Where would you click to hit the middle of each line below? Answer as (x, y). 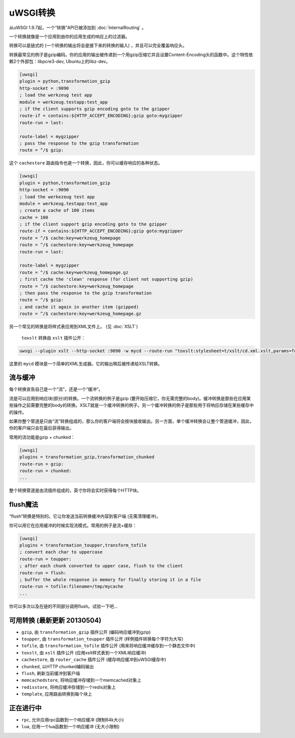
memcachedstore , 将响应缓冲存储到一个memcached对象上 (81, 680)
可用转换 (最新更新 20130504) (55, 620)
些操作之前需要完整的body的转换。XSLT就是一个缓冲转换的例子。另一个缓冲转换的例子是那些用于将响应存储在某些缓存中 (132, 405)
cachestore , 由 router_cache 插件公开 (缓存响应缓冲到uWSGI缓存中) (94, 660)
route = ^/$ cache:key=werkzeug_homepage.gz (74, 272)
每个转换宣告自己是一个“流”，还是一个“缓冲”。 (56, 389)
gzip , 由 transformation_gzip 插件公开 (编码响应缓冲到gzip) (86, 632)
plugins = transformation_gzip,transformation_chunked (87, 457)
